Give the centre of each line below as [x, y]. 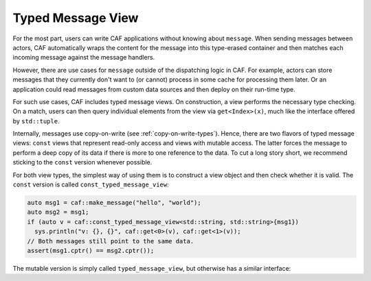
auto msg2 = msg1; [58, 212]
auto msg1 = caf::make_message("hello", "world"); [114, 203]
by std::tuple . [36, 121]
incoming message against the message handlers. [84, 58]
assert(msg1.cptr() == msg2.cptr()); [91, 251]
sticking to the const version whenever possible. [82, 162]
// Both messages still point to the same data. [111, 241]
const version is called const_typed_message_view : [91, 184]
